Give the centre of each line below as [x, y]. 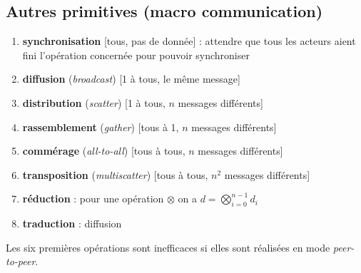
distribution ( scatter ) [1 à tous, [94, 102]
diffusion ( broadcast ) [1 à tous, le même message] [131, 79]
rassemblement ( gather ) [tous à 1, [101, 127]
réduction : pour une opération [93, 199]
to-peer [21, 261]
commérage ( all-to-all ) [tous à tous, [104, 151]
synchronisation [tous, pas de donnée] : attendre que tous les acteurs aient [189, 41]
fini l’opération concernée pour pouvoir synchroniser [136, 55]
